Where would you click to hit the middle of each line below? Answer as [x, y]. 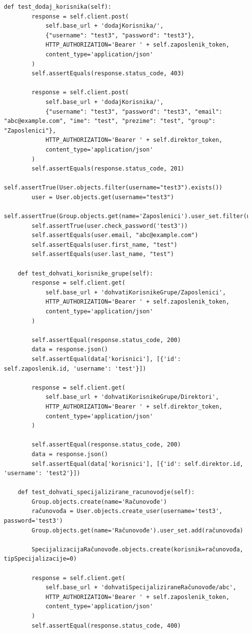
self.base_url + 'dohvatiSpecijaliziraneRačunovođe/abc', [141, 588]
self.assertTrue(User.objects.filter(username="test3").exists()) [113, 188]
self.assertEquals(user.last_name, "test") [103, 254]
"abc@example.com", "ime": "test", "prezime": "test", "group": [110, 121]
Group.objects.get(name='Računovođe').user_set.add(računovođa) [137, 530]
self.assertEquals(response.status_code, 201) [108, 169]
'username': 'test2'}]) [42, 473]
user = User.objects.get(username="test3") [103, 197]
